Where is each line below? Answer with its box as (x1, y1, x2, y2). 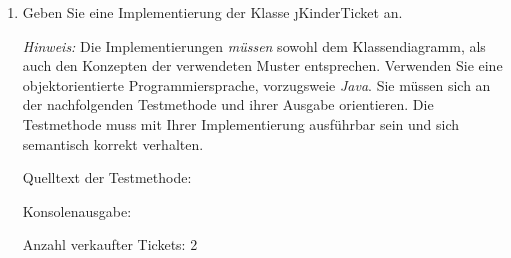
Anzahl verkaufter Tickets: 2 (22, 234, 198, 255)
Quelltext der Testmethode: (22, 167, 192, 188)
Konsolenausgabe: (22, 200, 132, 221)
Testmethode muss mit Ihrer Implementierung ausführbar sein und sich (22, 113, 460, 134)
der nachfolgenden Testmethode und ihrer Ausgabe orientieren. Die (22, 94, 434, 115)
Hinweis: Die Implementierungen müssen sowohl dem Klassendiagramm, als (22, 35, 486, 56)
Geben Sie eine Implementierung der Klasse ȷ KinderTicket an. (22, 2, 403, 22)
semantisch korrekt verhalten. (22, 133, 204, 154)
